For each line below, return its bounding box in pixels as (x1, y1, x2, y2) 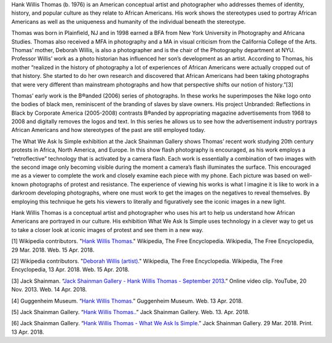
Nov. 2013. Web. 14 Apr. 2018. (11, 286, 87, 293)
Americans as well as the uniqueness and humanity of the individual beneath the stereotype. (11, 18, 246, 25)
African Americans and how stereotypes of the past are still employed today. (11, 126, 206, 134)
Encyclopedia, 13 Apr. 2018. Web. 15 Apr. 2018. (11, 266, 130, 273)
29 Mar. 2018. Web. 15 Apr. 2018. (11, 246, 95, 253)
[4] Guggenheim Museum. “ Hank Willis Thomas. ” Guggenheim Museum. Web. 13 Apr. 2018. (11, 297, 243, 304)
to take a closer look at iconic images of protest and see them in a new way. (11, 226, 204, 233)
